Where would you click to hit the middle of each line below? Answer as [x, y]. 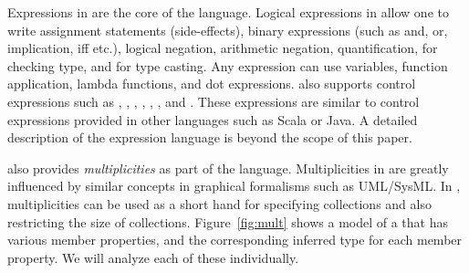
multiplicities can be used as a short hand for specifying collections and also [219, 203]
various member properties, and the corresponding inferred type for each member [235, 240]
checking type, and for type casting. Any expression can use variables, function [228, 65]
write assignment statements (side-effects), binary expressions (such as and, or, [228, 30]
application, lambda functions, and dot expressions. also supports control [212, 84]
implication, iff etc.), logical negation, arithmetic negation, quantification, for [223, 48]
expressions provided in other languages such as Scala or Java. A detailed [213, 119]
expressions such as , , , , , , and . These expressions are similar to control [214, 101]
